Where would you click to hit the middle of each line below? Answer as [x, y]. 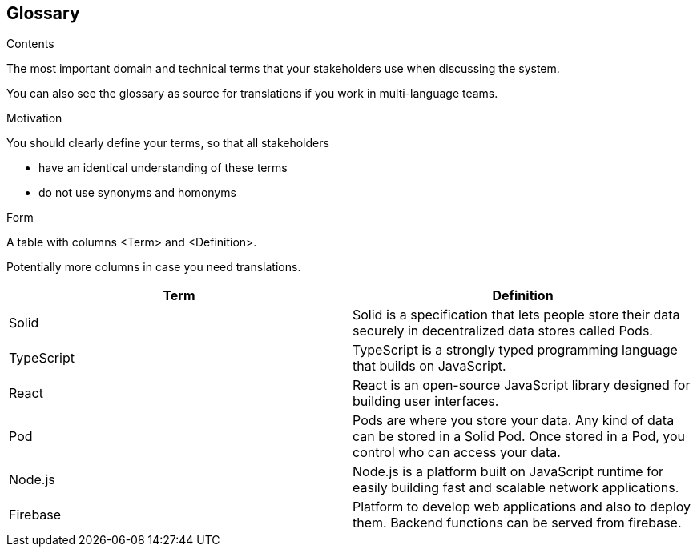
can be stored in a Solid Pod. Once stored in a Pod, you [519, 437]
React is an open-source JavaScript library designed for [522, 385]
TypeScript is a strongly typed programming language [515, 350]
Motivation [34, 118]
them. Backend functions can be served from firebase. [517, 523]
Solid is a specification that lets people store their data [516, 315]
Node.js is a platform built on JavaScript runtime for [508, 472]
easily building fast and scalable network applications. [516, 488]
